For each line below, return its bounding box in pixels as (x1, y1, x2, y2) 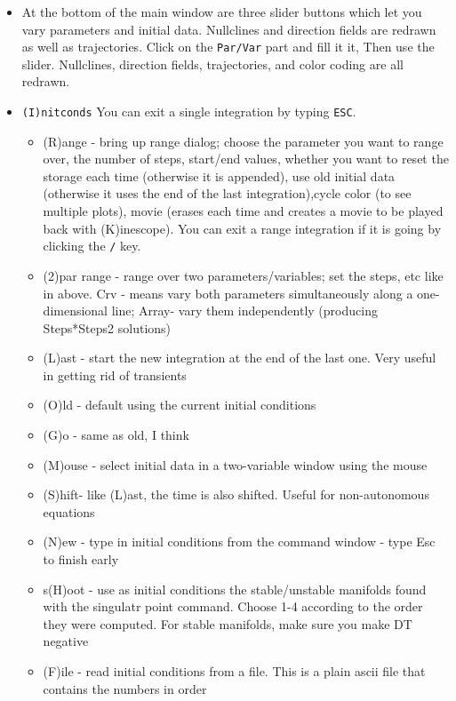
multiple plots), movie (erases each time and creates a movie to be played (43, 202, 444, 220)
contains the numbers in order (43, 679, 207, 697)
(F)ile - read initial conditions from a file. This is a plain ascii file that (43, 662, 426, 680)
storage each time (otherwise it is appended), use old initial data (43, 166, 396, 185)
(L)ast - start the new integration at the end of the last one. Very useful (43, 348, 436, 367)
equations (43, 502, 95, 521)
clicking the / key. (43, 236, 141, 255)
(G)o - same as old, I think (43, 426, 189, 444)
